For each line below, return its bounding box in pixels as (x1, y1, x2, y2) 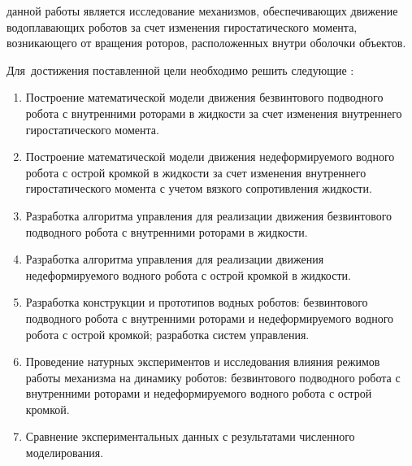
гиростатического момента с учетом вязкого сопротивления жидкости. (25, 180, 372, 197)
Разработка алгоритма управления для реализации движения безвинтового (25, 207, 392, 224)
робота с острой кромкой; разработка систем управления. (25, 325, 310, 342)
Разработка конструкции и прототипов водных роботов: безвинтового (25, 294, 368, 311)
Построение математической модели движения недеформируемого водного (25, 148, 395, 165)
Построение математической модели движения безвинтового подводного (25, 89, 384, 106)
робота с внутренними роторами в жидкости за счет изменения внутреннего (25, 104, 402, 121)
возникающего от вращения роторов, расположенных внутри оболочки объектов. (7, 34, 406, 51)
